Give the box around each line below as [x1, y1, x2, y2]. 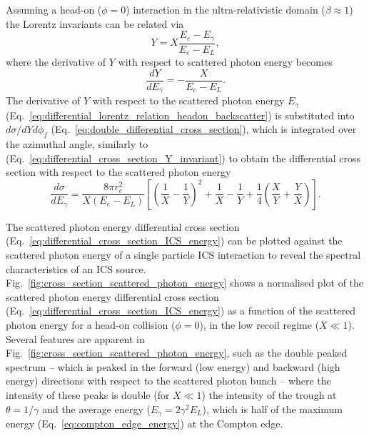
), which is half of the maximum [202, 401, 343, 416]
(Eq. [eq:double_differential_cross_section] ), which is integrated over [51, 122, 357, 137]
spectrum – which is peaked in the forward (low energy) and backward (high [6, 359, 340, 374]
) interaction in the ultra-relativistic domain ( [126, 2, 325, 16]
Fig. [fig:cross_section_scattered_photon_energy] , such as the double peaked [6, 345, 348, 360]
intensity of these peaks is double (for [6, 387, 170, 402]
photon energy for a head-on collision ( [6, 317, 176, 332]
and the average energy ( [42, 401, 151, 416]
